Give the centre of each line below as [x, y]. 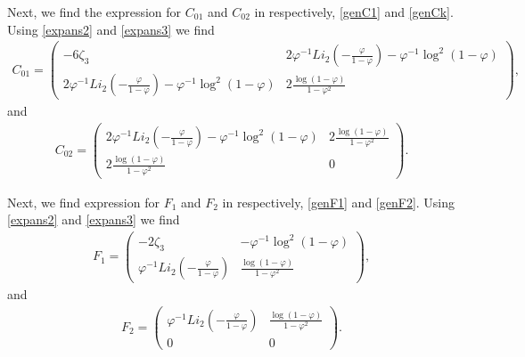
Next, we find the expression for [94, 12]
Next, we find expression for [83, 202]
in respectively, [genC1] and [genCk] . [354, 12]
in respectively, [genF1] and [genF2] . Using [339, 202]
